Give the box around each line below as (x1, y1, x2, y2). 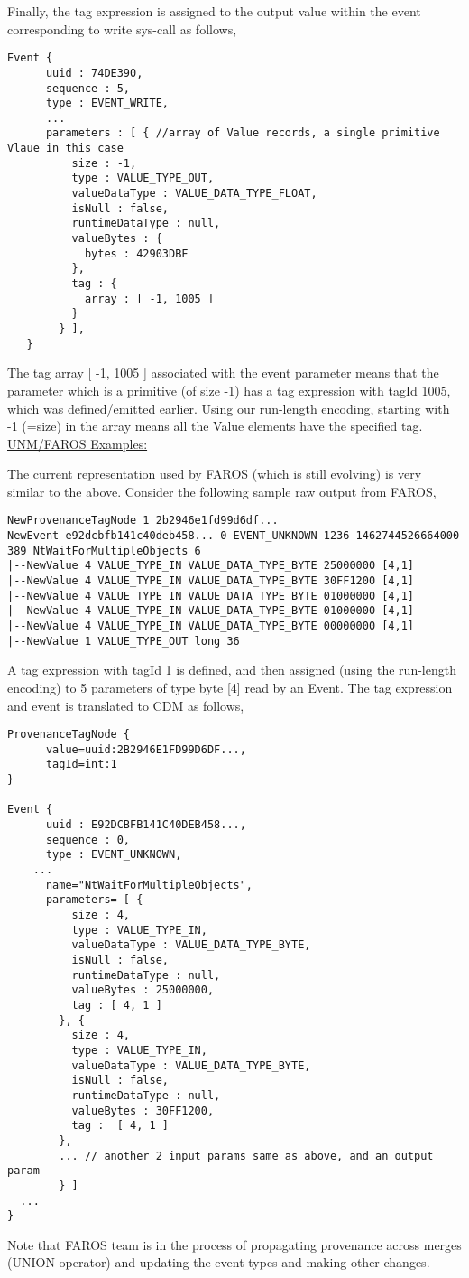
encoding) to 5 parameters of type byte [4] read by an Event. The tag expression (7, 677, 453, 696)
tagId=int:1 (45, 758, 117, 771)
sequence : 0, (45, 833, 131, 846)
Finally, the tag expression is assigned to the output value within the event (7, 2, 421, 20)
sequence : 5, (45, 81, 131, 95)
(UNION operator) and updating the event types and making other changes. (7, 1253, 430, 1272)
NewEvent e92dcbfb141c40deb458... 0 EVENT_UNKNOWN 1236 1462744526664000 (7, 529, 460, 543)
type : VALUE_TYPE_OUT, (71, 172, 215, 185)
